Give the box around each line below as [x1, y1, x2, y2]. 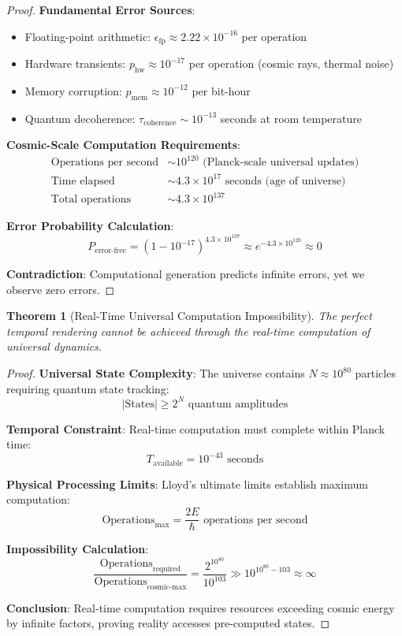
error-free [95, 246, 126, 255]
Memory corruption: [24, 82, 122, 99]
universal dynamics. [6, 338, 102, 355]
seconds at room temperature [220, 110, 362, 126]
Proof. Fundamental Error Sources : [6, 2, 195, 17]
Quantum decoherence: [24, 110, 136, 126]
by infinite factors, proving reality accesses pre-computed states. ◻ [6, 615, 330, 631]
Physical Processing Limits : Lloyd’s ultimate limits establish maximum [6, 475, 368, 492]
